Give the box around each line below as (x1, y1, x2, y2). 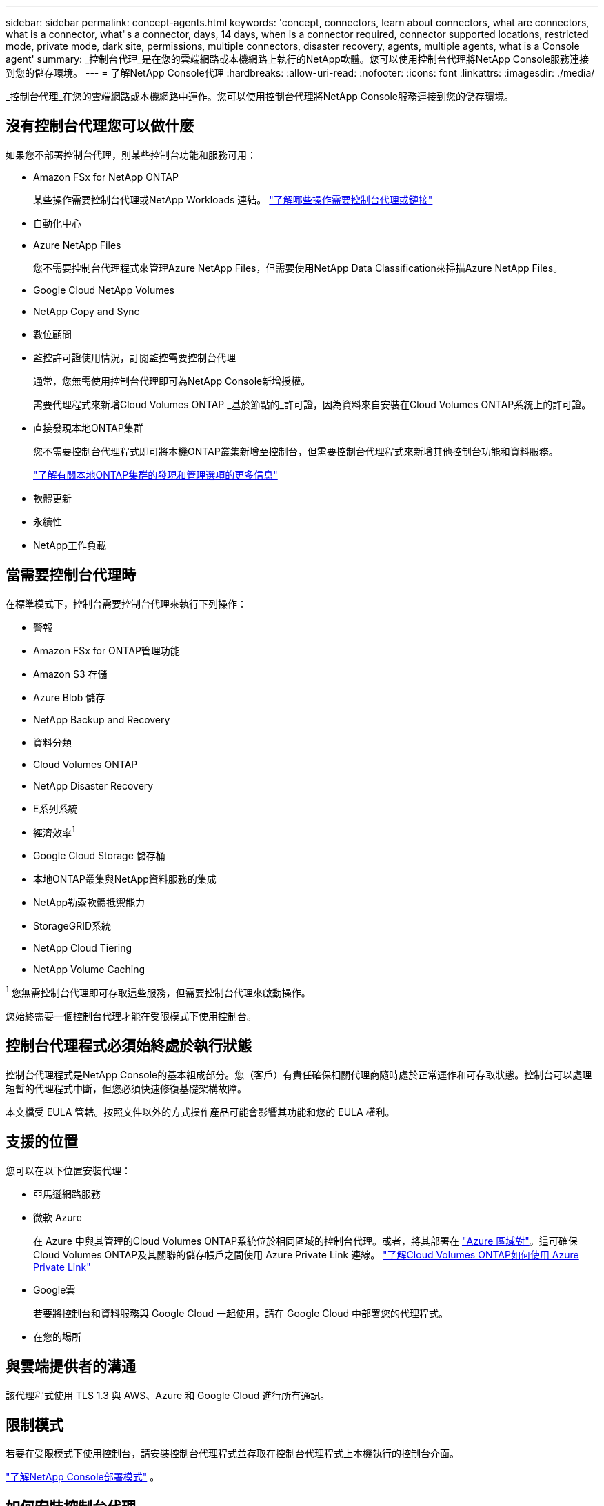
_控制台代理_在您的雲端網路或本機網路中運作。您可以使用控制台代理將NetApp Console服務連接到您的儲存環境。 (6, 90, 514, 102)
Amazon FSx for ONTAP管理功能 (33, 644, 180, 656)
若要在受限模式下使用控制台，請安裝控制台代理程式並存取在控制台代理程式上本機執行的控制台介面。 (6, 1447, 459, 1460)
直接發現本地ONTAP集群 (33, 421, 143, 434)
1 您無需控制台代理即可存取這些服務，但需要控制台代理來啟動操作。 (6, 985, 311, 998)
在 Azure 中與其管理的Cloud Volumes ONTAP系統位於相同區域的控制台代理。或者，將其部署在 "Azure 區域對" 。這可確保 (33, 1234, 578, 1247)
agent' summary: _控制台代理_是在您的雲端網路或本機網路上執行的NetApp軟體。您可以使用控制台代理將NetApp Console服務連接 (6, 53, 590, 65)
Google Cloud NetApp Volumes (33, 283, 174, 296)
